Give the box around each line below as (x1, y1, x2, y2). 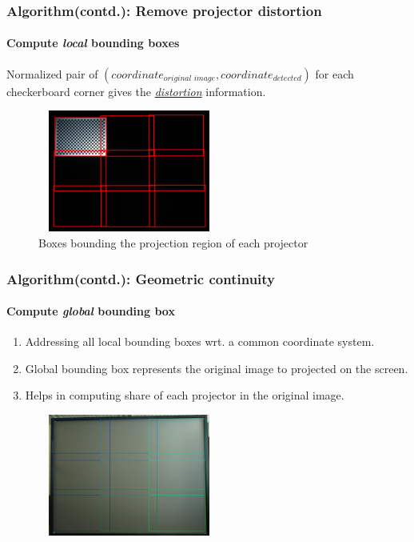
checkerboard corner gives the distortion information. (6, 82, 266, 99)
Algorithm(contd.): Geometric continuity (6, 268, 276, 288)
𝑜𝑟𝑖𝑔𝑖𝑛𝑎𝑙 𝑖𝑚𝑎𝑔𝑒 (163, 74, 216, 83)
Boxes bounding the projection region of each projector (38, 235, 309, 251)
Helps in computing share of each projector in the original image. (25, 387, 344, 403)
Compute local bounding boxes (6, 34, 180, 51)
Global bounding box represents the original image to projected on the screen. (25, 359, 408, 376)
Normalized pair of (6, 65, 98, 82)
